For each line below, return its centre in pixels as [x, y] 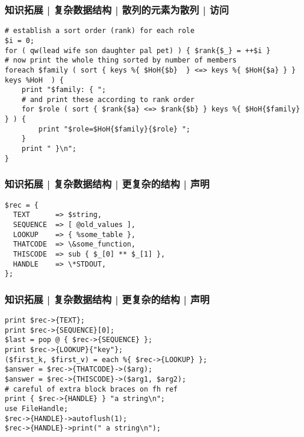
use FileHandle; [37, 409]
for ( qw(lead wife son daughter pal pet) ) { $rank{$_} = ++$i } [138, 50]
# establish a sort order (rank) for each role [100, 31]
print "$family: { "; [64, 90]
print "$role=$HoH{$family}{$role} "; [114, 129]
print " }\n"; [49, 149]
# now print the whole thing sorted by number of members [121, 60]
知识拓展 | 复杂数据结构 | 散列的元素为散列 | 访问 [117, 9]
